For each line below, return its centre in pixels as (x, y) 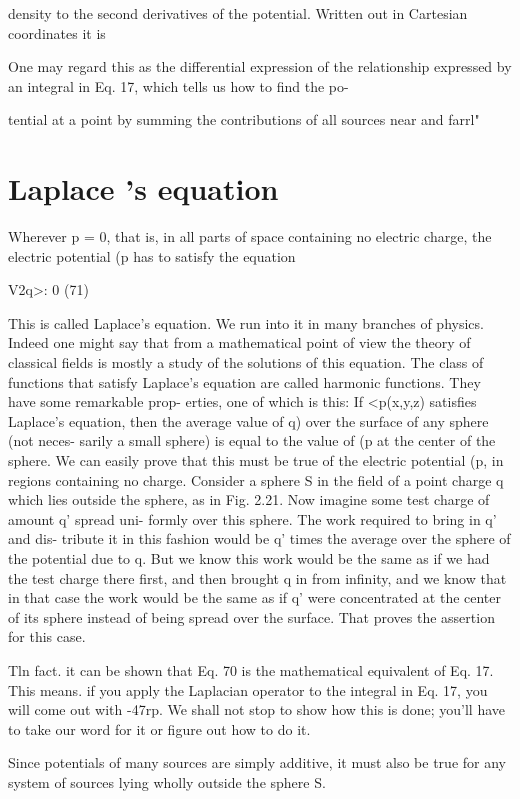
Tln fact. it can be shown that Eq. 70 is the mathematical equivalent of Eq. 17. (251, 669)
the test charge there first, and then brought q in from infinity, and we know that (257, 577)
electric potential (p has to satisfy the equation (152, 255)
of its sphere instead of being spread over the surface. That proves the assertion (251, 616)
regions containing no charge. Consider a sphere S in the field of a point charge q (256, 479)
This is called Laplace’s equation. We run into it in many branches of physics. (246, 322)
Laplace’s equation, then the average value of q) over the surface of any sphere (248, 420)
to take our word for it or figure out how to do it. (159, 728)
